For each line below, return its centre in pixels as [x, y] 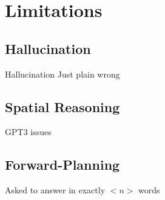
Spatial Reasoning [62, 106]
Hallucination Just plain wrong [62, 74]
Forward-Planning [62, 165]
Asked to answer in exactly [55, 190]
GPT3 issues [28, 132]
